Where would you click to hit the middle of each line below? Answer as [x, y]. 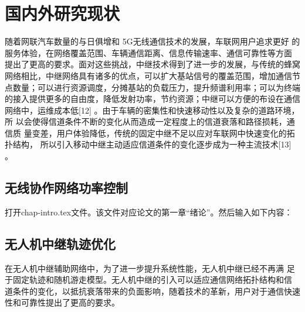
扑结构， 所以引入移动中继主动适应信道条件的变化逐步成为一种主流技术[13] [148, 144]
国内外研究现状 [62, 13]
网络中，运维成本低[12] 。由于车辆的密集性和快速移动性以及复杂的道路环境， [152, 110]
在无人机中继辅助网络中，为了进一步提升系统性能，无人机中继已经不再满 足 [150, 268]
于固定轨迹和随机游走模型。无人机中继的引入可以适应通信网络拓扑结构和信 [148, 280]
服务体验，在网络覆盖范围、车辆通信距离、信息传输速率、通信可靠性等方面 [148, 52]
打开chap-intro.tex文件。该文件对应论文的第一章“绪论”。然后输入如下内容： [149, 212]
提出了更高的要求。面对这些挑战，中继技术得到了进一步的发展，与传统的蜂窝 [152, 64]
